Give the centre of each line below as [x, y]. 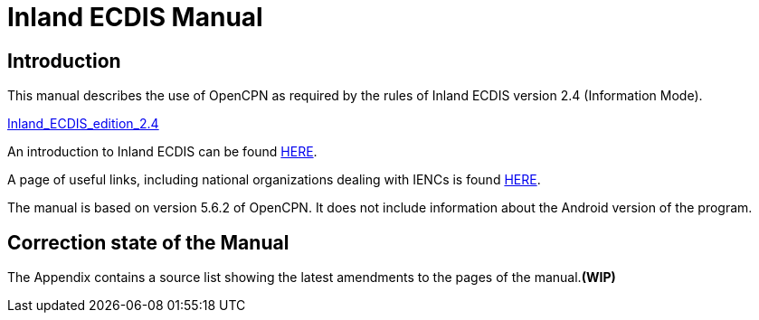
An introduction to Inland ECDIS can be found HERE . [162, 152]
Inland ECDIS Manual [135, 17]
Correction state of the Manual [148, 242]
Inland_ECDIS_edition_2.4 [83, 124]
